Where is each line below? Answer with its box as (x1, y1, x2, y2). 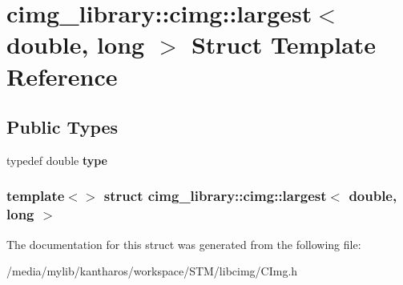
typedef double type (6, 151, 107, 168)
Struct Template (191, 28, 377, 61)
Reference (6, 59, 118, 92)
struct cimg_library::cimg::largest (103, 186, 327, 206)
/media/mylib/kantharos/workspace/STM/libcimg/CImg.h (6, 263, 298, 279)
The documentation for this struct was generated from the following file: (6, 235, 361, 252)
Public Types (6, 114, 119, 139)
